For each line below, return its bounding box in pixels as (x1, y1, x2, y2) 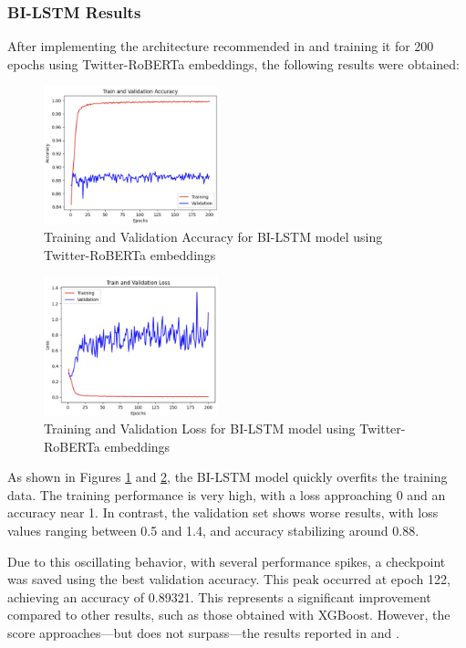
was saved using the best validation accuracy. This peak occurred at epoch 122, (7, 570, 450, 589)
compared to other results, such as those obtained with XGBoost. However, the (7, 605, 450, 624)
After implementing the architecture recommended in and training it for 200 (7, 37, 434, 56)
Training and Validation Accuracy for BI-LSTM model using (44, 227, 383, 246)
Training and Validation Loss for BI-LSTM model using (44, 419, 356, 438)
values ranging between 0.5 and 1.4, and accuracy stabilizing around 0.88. (7, 521, 419, 540)
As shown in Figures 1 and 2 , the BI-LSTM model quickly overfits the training (7, 467, 448, 486)
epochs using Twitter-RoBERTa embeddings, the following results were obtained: (7, 54, 460, 73)
